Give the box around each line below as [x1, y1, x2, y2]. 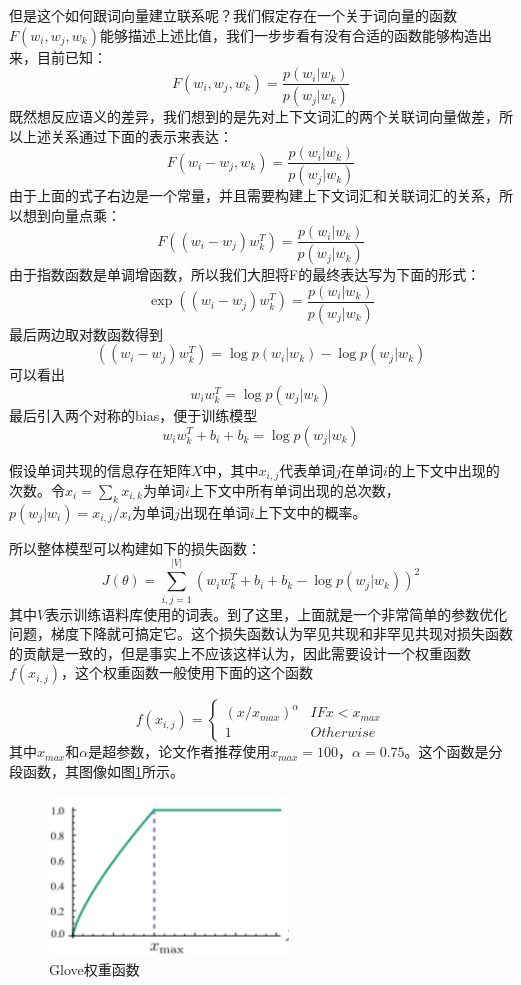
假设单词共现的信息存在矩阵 [9, 459, 191, 480]
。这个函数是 [404, 741, 489, 762]
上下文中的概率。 [254, 501, 367, 522]
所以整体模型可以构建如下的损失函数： [9, 537, 261, 558]
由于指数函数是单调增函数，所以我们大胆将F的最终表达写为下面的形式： [9, 264, 481, 285]
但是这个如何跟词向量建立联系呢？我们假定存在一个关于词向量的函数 [9, 5, 457, 25]
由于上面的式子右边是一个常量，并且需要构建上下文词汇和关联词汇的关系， [9, 185, 499, 206]
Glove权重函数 [49, 959, 140, 980]
